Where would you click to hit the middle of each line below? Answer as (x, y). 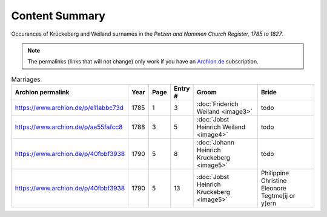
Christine (274, 181)
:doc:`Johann (215, 143)
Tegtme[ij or (278, 196)
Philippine (275, 173)
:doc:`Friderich (217, 104)
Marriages (26, 79)
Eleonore (274, 189)
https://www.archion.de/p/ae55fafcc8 (69, 127)
